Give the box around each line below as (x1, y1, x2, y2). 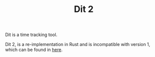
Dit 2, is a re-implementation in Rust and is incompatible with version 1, (5, 41, 151, 47)
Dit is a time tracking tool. (5, 31, 58, 38)
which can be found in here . (5, 46, 63, 53)
